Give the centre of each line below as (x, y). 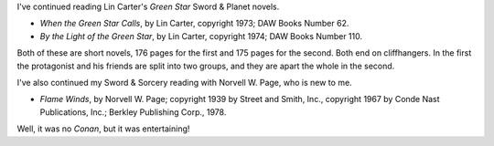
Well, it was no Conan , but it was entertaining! (103, 129)
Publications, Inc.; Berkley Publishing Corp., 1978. (133, 112)
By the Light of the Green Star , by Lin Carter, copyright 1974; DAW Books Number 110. (201, 36)
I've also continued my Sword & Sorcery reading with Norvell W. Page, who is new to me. (184, 82)
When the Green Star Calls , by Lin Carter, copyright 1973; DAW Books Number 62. (194, 24)
